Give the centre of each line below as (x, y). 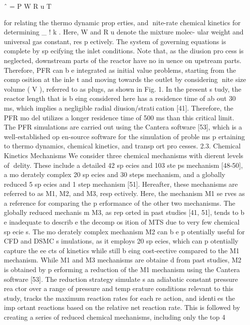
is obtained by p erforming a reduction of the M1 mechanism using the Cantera (122, 269)
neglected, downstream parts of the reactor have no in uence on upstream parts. (123, 60)
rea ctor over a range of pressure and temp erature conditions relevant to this (119, 288)
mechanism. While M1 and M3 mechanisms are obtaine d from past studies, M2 (123, 260)
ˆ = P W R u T (28, 6)
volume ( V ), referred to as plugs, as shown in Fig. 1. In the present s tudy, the (123, 89)
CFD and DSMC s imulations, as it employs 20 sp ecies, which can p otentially (121, 241)
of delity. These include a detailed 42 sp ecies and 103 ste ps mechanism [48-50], (124, 165)
